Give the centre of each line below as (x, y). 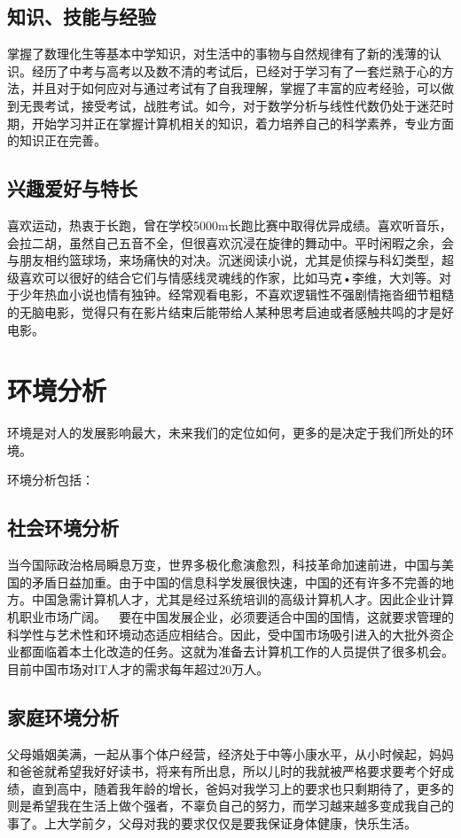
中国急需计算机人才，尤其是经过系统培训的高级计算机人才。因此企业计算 (242, 599)
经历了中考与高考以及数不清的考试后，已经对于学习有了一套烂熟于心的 (236, 70)
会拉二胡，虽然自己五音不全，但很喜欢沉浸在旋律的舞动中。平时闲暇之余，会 (230, 242)
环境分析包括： (51, 480)
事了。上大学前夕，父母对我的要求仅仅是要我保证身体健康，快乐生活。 (212, 822)
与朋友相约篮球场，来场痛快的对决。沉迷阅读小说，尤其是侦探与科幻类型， (224, 260)
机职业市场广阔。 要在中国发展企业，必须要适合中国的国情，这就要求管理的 (230, 617)
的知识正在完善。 (57, 140)
